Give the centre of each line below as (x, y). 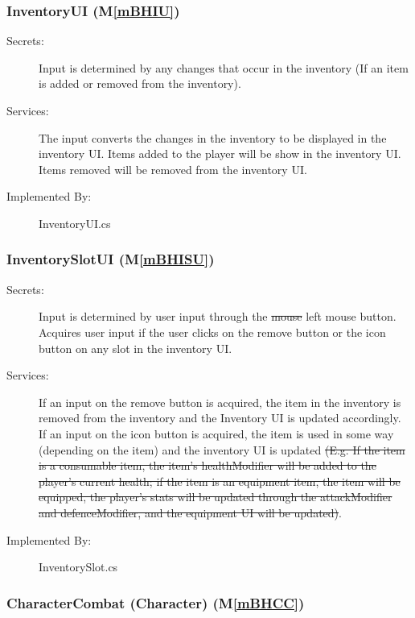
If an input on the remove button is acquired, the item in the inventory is (220, 402)
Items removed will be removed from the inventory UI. (173, 169)
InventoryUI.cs (75, 223)
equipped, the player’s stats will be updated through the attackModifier (216, 497)
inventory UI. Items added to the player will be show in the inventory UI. (220, 153)
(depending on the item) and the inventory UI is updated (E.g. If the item (222, 449)
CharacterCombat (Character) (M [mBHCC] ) (156, 602)
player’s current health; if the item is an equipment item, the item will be (220, 481)
